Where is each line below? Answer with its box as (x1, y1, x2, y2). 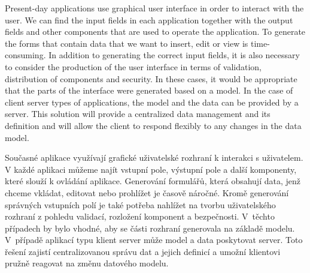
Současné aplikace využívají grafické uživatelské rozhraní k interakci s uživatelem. (5, 151, 303, 164)
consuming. (5, 49, 46, 61)
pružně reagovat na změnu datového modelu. (5, 257, 169, 269)
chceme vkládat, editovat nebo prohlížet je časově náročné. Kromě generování (5, 186, 289, 199)
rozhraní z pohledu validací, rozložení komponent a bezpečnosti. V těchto (5, 210, 275, 223)
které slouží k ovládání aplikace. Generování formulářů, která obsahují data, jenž (5, 175, 300, 187)
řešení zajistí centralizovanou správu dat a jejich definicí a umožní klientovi (5, 245, 281, 257)
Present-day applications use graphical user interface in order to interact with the (5, 2, 304, 14)
